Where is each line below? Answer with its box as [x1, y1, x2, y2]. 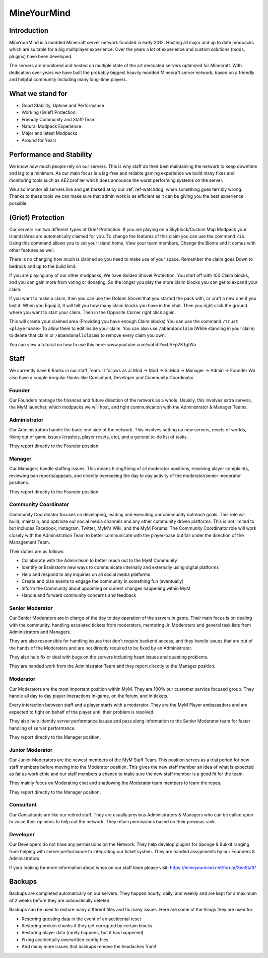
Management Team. [9, 539, 51, 545]
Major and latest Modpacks [21, 130, 78, 136]
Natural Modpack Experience [21, 123, 81, 129]
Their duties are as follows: [9, 548, 65, 554]
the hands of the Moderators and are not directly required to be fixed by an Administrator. [9, 645, 193, 651]
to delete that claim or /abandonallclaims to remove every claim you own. [9, 332, 166, 338]
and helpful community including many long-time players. [9, 77, 127, 82]
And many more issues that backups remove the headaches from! [21, 944, 156, 950]
